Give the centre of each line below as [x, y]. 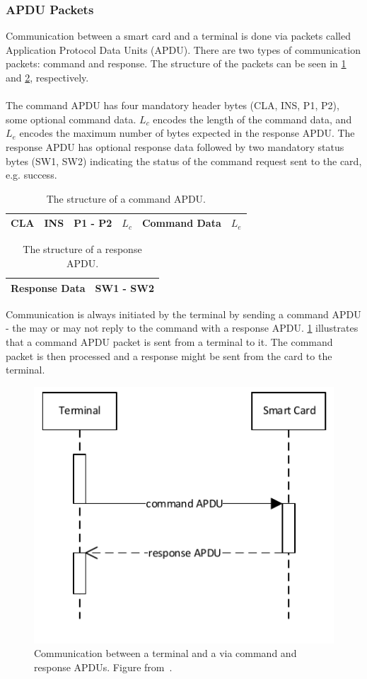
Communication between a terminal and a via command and [165, 653]
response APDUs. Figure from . [103, 667]
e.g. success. [31, 175]
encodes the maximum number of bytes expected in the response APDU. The [187, 133]
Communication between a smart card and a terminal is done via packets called [178, 36]
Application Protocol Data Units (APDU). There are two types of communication [183, 49]
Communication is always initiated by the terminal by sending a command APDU [183, 314]
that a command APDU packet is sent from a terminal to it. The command [169, 341]
